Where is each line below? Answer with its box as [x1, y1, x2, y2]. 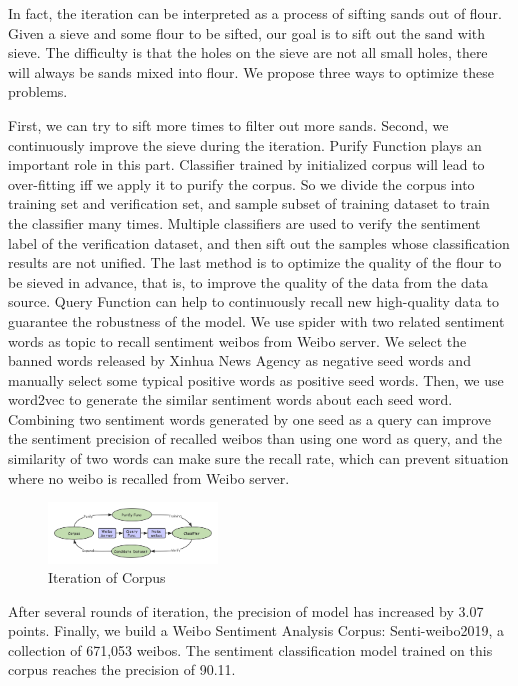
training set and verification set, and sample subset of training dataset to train [8, 193, 490, 214]
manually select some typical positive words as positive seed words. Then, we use [8, 369, 504, 390]
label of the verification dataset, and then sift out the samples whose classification [8, 232, 510, 253]
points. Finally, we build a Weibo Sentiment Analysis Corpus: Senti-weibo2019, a [8, 620, 505, 641]
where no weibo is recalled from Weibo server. [8, 467, 290, 488]
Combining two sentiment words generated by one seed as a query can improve [8, 408, 492, 429]
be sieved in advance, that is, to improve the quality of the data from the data [8, 271, 489, 292]
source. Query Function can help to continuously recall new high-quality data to [8, 291, 499, 312]
